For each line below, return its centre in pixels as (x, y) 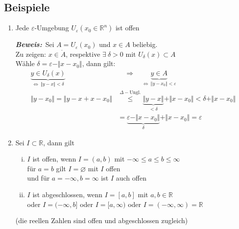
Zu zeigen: (31, 54)
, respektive (83, 54)
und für (38, 178)
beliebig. (145, 44)
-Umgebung (52, 28)
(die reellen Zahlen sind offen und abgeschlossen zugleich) (102, 220)
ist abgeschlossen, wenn (68, 194)
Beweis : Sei (35, 44)
